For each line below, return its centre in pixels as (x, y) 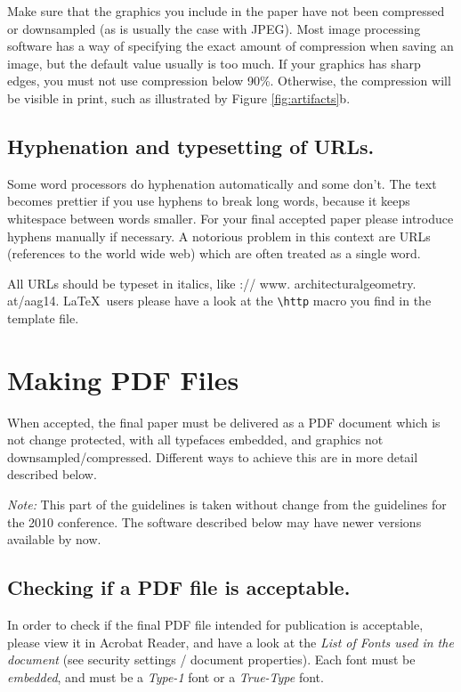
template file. (43, 318)
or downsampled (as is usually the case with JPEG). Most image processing (214, 28)
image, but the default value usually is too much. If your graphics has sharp (214, 63)
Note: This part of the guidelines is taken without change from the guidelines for (227, 505)
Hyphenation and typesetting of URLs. (191, 146)
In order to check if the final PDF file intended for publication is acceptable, (215, 625)
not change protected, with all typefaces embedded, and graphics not (195, 440)
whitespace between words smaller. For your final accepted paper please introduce (230, 218)
